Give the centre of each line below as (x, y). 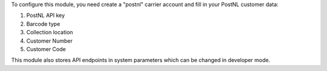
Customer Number (49, 41)
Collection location (50, 32)
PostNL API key (46, 16)
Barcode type (43, 23)
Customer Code (46, 49)
